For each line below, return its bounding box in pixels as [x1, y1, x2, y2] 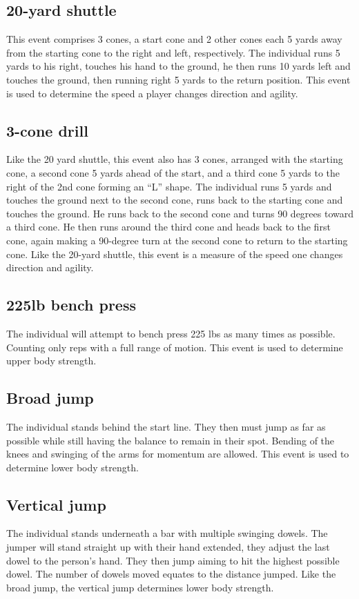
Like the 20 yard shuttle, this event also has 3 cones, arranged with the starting [6, 152, 343, 166]
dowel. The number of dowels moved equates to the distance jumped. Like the [6, 567, 336, 581]
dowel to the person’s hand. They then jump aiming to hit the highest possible [6, 553, 340, 567]
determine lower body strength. [6, 460, 139, 474]
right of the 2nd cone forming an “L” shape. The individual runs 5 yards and [6, 179, 332, 193]
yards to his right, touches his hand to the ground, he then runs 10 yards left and [6, 59, 351, 73]
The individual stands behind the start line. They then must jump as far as [6, 419, 326, 433]
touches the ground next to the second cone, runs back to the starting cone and [6, 193, 343, 207]
